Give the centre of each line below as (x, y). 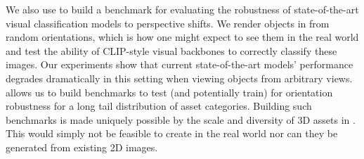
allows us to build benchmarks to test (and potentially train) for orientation (169, 92)
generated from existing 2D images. (82, 147)
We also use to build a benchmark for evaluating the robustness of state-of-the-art (182, 9)
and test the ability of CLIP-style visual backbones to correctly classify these (171, 50)
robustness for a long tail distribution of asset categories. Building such (159, 106)
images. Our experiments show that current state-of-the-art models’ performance (180, 64)
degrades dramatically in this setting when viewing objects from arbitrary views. (179, 78)
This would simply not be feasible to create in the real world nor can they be (172, 133)
